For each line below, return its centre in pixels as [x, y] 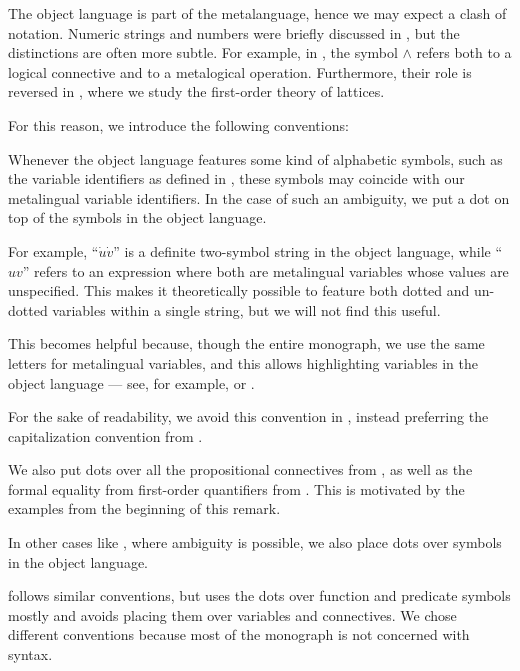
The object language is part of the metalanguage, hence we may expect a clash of [257, 13]
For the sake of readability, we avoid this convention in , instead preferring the [248, 416]
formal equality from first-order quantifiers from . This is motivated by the [236, 488]
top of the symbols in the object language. [137, 217]
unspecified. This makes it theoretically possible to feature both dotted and [239, 290]
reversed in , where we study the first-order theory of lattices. [196, 91]
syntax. [30, 654]
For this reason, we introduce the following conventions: [178, 124]
